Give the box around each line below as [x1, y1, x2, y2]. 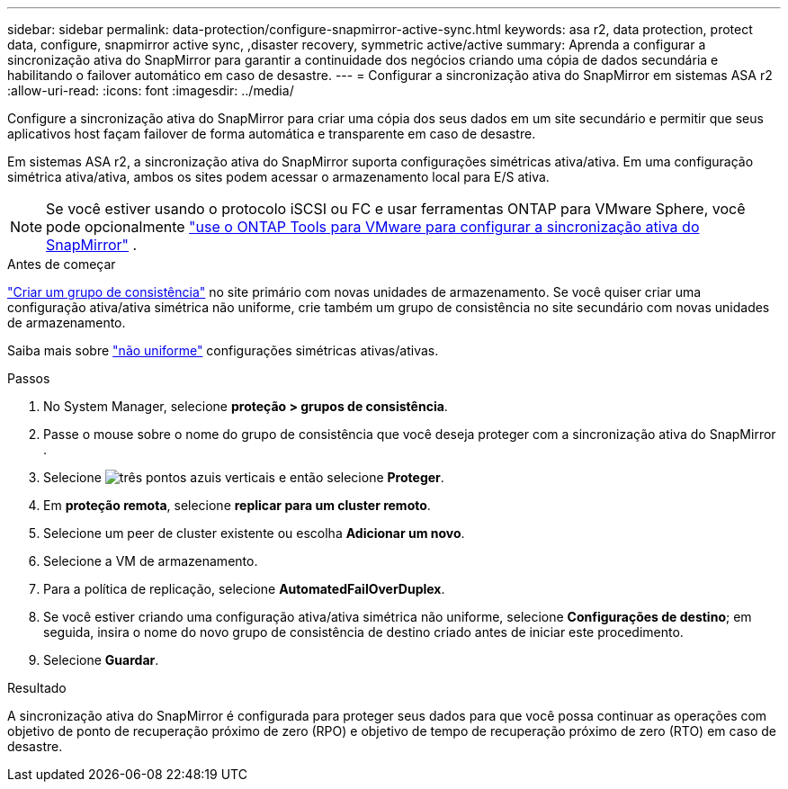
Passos [7, 371, 50, 386]
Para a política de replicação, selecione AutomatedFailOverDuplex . [43, 581, 445, 596]
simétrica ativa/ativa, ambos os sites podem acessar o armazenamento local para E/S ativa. [7, 169, 550, 184]
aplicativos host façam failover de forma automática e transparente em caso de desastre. [7, 126, 536, 141]
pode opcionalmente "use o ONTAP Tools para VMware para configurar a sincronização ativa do [46, 218, 700, 236]
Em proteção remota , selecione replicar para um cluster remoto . [43, 498, 431, 513]
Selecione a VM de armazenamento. [43, 553, 258, 569]
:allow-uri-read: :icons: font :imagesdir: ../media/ [7, 83, 294, 98]
